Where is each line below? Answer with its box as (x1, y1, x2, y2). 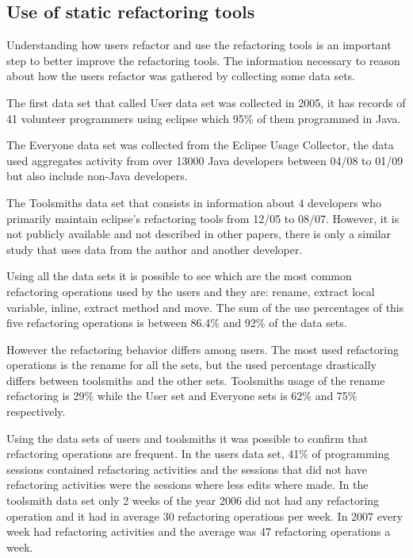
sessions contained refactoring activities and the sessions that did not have (6, 460, 367, 477)
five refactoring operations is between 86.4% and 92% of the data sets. (6, 314, 347, 331)
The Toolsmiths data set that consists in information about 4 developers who (6, 194, 382, 210)
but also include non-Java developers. (6, 167, 188, 184)
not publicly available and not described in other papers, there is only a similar (6, 225, 392, 242)
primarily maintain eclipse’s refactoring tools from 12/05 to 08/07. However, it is (6, 210, 400, 226)
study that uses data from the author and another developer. (6, 241, 303, 257)
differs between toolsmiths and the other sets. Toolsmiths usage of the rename (6, 371, 385, 388)
